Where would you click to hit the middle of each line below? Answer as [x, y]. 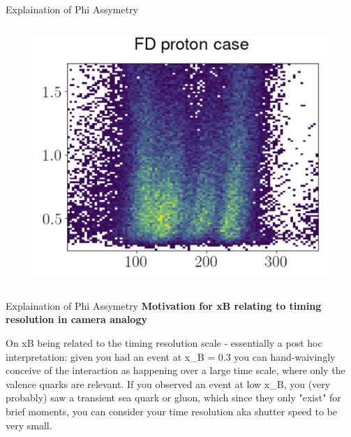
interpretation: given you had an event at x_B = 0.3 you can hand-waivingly [171, 356]
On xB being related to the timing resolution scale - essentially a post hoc [164, 343]
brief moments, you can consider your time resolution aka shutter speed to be [172, 411]
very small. [29, 425]
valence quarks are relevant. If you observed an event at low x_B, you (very [168, 384]
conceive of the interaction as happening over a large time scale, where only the [175, 370]
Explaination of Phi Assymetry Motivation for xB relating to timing [164, 305]
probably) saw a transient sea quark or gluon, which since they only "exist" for [173, 397]
